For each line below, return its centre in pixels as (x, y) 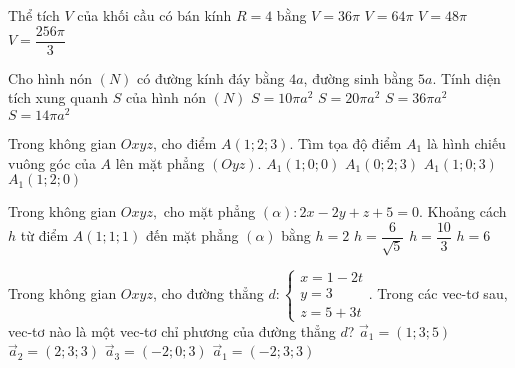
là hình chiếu (466, 142)
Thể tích (34, 15)
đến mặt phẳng (192, 235)
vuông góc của (52, 162)
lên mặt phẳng (160, 162)
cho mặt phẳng (209, 211)
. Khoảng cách (463, 211)
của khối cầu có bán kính (154, 15)
